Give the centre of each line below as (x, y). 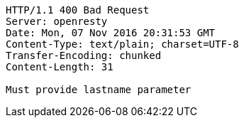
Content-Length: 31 (60, 67)
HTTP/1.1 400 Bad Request (78, 10)
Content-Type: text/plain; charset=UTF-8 (122, 44)
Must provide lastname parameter (99, 90)
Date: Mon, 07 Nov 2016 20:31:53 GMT (111, 33)
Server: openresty (57, 21)
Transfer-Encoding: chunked (84, 55)
